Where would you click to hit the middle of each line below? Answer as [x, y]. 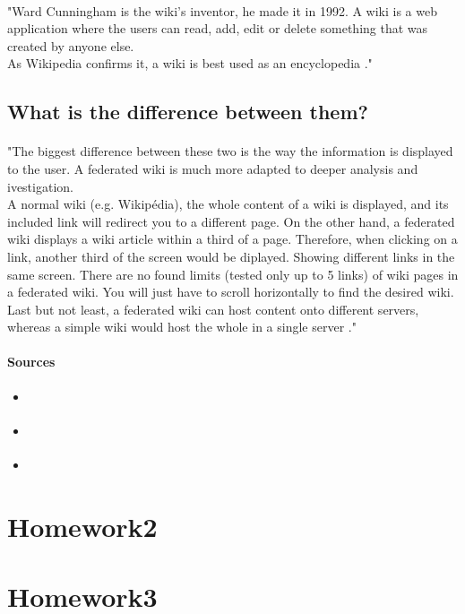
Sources [31, 362]
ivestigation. [40, 186]
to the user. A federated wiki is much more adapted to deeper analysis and [213, 168]
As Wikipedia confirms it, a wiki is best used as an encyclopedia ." [190, 63]
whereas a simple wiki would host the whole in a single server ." [182, 327]
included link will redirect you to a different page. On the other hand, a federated [231, 221]
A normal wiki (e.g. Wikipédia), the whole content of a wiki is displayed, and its [228, 204]
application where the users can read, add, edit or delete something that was [218, 28]
